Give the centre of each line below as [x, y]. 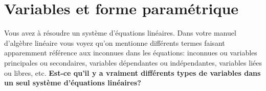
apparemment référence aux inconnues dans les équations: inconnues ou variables [131, 53]
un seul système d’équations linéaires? [73, 83]
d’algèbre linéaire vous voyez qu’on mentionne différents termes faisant [115, 42]
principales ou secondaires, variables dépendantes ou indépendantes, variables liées [133, 62]
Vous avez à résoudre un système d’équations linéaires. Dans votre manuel [120, 33]
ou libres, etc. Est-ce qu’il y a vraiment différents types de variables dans [132, 72]
